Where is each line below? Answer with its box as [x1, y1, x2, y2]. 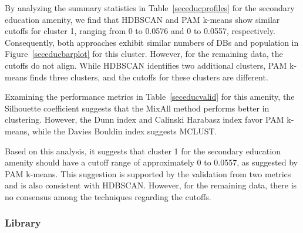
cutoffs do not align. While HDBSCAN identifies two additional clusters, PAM [5, 59, 287, 71]
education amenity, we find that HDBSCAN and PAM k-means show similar [5, 13, 280, 25]
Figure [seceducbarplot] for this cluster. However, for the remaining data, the [5, 48, 283, 60]
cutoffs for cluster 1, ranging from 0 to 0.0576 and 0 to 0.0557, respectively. [5, 25, 275, 37]
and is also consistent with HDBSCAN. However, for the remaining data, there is [5, 179, 297, 191]
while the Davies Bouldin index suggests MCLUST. [32, 124, 217, 137]
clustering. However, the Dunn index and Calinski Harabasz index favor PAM [5, 113, 284, 126]
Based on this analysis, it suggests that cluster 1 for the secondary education [5, 144, 281, 157]
